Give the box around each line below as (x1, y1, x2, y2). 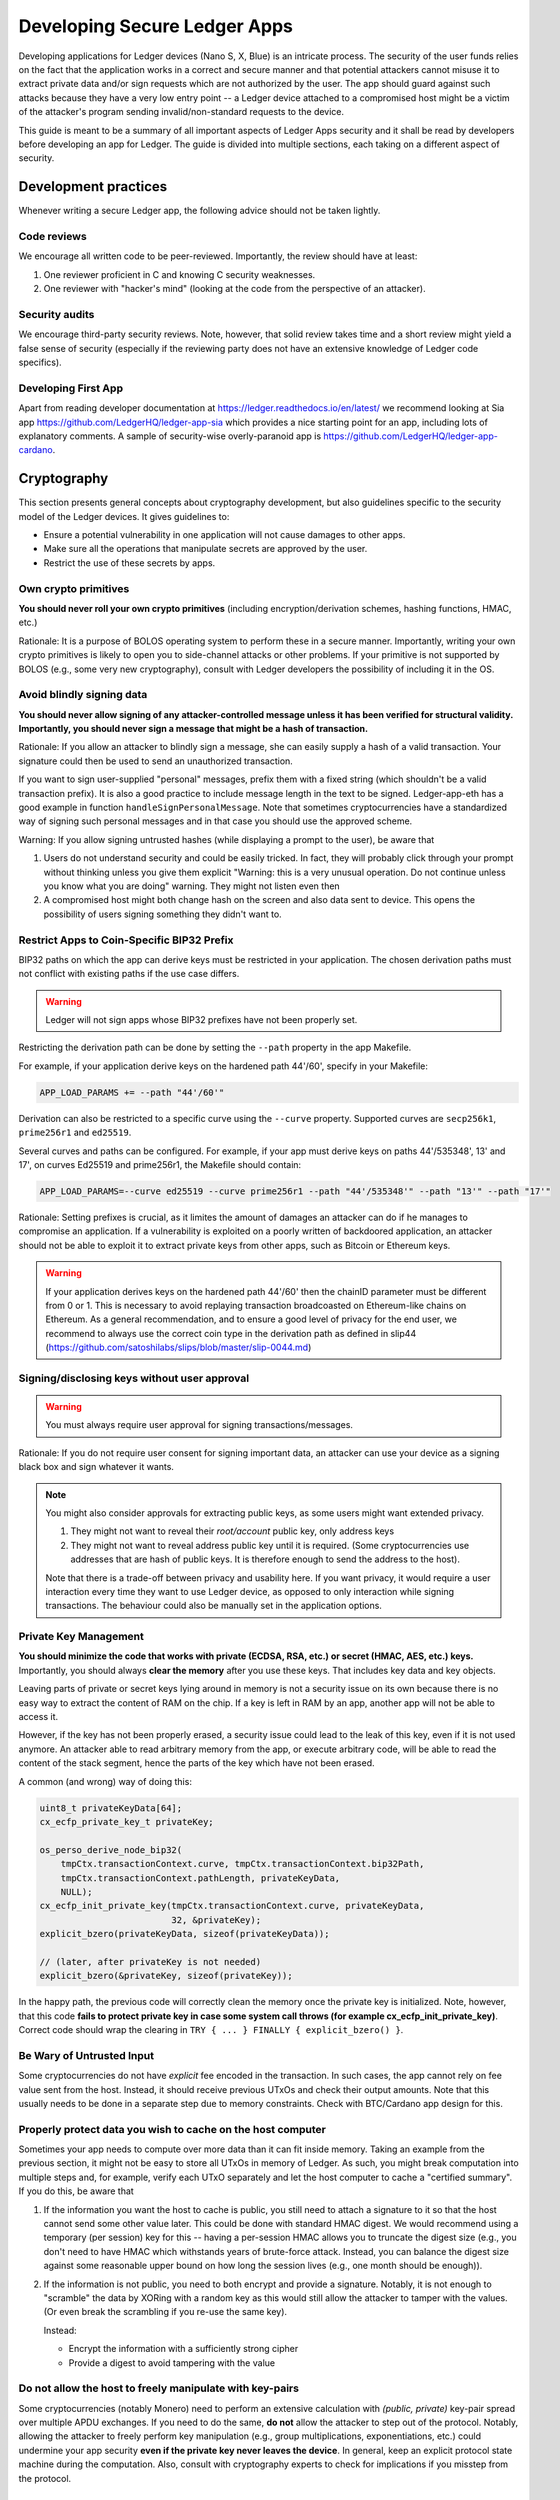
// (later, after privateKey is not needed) (39, 1956, 262, 1967)
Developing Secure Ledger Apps (18, 15, 294, 37)
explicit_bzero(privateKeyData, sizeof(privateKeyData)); (39, 1928, 330, 1940)
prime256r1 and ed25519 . (18, 1126, 132, 1139)
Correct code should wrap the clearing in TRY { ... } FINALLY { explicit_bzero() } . (18, 2024, 404, 2036)
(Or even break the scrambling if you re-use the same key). (43, 2306, 288, 2318)
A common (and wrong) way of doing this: (18, 1775, 192, 1787)
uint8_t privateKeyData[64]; (39, 1802, 183, 1814)
